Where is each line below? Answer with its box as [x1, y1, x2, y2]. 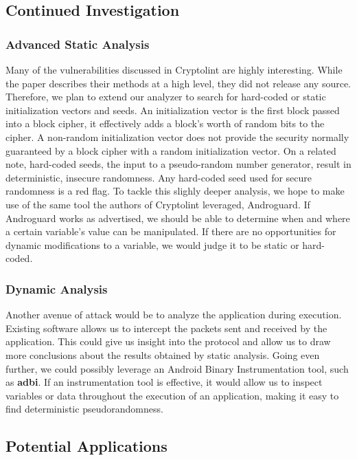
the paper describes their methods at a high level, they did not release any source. [5, 76, 352, 90]
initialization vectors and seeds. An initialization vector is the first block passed [5, 102, 340, 117]
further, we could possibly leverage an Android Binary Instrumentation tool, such [5, 361, 349, 375]
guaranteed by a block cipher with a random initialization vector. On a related [5, 143, 336, 157]
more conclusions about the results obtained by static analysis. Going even [5, 347, 320, 362]
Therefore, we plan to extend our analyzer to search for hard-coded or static [5, 89, 326, 104]
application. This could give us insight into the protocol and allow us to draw [5, 334, 331, 349]
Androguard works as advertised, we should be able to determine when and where [5, 210, 350, 225]
